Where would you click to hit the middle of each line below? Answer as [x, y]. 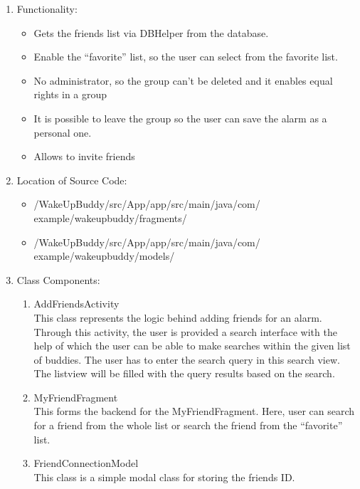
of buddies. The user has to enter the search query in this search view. [187, 359]
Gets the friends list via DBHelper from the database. [151, 32]
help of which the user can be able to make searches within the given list [192, 346]
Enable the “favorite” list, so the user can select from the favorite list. [186, 57]
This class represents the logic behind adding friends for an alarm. [178, 317]
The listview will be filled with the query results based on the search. [184, 373]
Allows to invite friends [84, 156]
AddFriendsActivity [76, 304]
